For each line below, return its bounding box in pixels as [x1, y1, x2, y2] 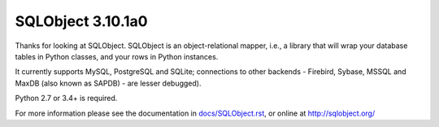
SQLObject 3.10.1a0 [15, 12, 148, 30]
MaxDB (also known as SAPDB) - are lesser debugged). [15, 78, 202, 88]
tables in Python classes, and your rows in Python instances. [15, 51, 219, 61]
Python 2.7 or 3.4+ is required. [15, 94, 118, 103]
